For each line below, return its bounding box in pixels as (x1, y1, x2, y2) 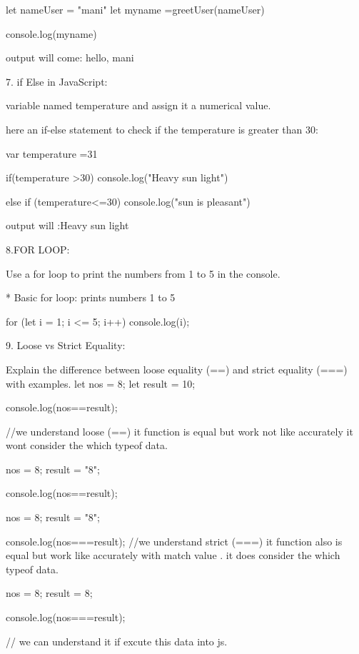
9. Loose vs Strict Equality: (6, 338, 126, 353)
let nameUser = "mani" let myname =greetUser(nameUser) (6, 2, 265, 16)
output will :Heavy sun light (6, 218, 129, 233)
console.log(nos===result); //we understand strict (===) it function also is (6, 533, 343, 548)
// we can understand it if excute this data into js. (6, 633, 228, 648)
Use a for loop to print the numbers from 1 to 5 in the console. (6, 266, 280, 281)
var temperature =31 (6, 146, 98, 161)
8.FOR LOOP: (6, 241, 70, 256)
